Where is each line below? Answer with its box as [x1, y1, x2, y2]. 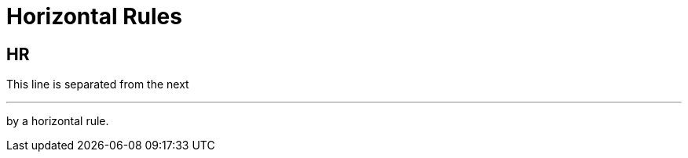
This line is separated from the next [6, 77, 189, 92]
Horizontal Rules [6, 3, 182, 30]
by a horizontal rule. [6, 114, 109, 128]
